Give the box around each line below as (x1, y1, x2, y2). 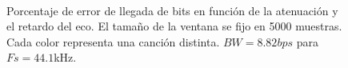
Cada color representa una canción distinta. (6, 33, 220, 50)
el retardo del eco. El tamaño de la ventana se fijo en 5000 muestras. (6, 18, 342, 34)
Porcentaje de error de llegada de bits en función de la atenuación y (6, 2, 338, 18)
